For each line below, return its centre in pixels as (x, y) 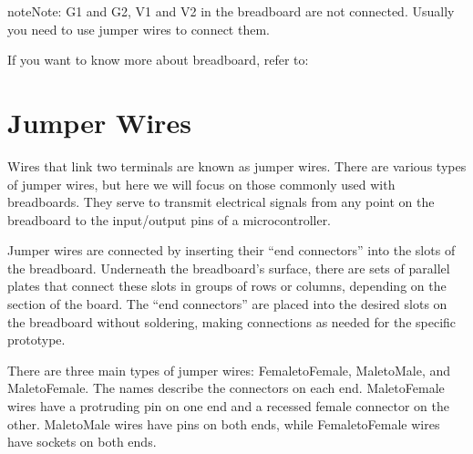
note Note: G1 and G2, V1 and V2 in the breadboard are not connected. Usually (231, 11)
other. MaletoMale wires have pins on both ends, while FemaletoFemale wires (224, 423)
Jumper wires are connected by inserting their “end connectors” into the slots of (231, 250)
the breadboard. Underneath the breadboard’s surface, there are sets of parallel (229, 268)
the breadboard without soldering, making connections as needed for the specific (232, 321)
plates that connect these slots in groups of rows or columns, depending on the (227, 286)
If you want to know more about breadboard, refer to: (158, 60)
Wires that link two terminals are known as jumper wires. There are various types (237, 165)
